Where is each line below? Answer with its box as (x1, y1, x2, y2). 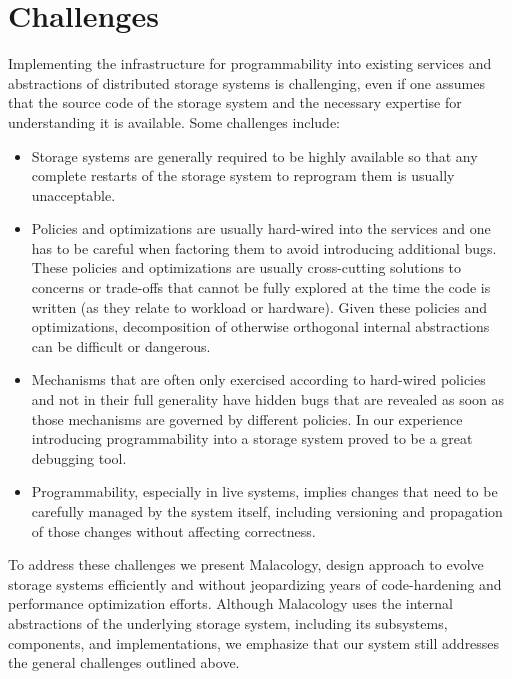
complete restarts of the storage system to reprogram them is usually (31, 165, 455, 186)
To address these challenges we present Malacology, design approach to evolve (8, 554, 484, 575)
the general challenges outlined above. (8, 652, 240, 673)
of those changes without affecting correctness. (31, 520, 316, 541)
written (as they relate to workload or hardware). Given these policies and (31, 296, 487, 317)
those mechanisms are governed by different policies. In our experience (31, 408, 463, 429)
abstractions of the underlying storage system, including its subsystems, (8, 612, 448, 633)
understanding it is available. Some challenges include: (8, 111, 341, 132)
